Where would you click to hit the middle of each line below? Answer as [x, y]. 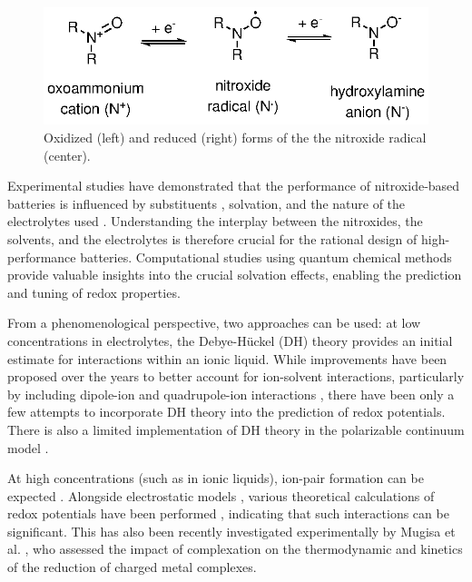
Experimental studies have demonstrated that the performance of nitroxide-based [234, 186]
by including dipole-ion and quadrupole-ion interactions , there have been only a [231, 394]
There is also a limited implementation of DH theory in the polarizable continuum [236, 429]
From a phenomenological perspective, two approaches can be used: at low [214, 323]
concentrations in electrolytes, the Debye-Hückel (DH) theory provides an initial [230, 340]
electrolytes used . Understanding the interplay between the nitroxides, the [215, 221]
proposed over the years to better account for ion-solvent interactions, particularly [236, 376]
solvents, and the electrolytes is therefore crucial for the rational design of [212, 238]
